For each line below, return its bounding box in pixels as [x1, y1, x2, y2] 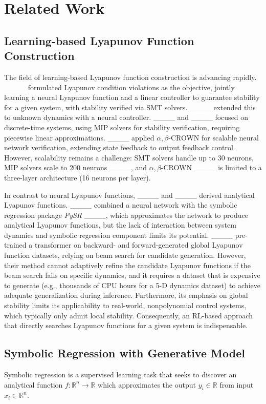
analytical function [4, 379, 63, 390]
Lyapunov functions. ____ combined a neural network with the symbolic [4, 199, 237, 210]
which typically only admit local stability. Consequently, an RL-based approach [4, 310, 253, 320]
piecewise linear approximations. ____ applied [4, 132, 154, 143]
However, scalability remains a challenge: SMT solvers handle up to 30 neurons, [4, 152, 254, 163]
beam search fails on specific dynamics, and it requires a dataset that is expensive [4, 270, 260, 280]
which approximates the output [98, 379, 196, 390]
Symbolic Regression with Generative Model [4, 345, 245, 361]
